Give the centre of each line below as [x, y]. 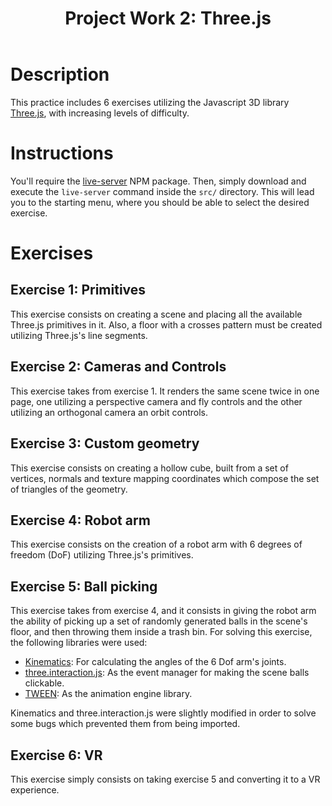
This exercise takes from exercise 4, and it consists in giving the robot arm [163, 611]
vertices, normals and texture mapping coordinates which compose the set [165, 478]
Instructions [62, 153]
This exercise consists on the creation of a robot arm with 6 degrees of [156, 544]
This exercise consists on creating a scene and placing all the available [156, 314]
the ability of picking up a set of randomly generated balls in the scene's [159, 621]
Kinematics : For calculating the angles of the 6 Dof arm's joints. [155, 662]
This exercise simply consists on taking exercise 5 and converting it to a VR [165, 779]
